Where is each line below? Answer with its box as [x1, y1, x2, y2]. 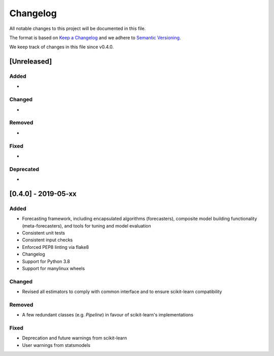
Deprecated [9, 166, 40, 173]
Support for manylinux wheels [22, 265, 85, 271]
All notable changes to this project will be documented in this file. [9, 25, 146, 31]
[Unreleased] [9, 57, 52, 66]
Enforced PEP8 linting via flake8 [22, 244, 89, 250]
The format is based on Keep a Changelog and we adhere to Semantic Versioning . [9, 35, 181, 41]
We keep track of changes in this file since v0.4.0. [9, 44, 114, 50]
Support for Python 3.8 [22, 258, 71, 264]
